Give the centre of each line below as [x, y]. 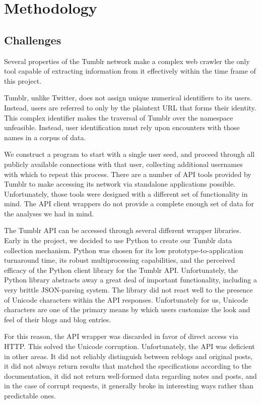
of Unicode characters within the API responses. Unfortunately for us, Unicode [126, 299]
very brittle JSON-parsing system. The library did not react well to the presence [128, 290]
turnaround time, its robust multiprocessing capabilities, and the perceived [120, 260]
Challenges [33, 40]
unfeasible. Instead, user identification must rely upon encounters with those [122, 127]
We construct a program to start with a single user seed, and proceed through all [129, 154]
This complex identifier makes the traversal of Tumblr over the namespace [119, 117]
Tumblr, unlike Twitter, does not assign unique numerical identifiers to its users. [128, 98]
